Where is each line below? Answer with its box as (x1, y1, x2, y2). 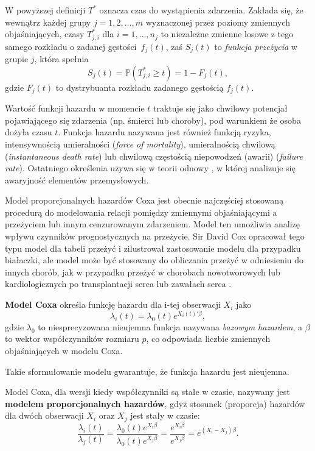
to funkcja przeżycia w (214, 40, 297, 52)
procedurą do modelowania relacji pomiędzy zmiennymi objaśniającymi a (5, 205, 277, 218)
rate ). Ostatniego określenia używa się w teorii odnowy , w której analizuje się (5, 162, 296, 174)
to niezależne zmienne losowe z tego (161, 27, 294, 40)
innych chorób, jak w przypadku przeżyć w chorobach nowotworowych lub (5, 265, 280, 278)
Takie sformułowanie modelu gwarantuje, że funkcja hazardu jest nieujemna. (5, 364, 289, 377)
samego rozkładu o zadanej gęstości (5, 40, 137, 52)
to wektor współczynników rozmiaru (5, 332, 139, 345)
